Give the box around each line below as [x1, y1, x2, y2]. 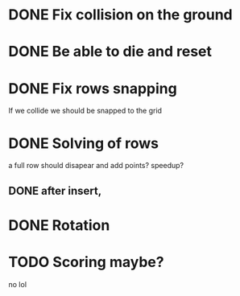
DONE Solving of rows [8, 134, 159, 152]
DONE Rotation [8, 216, 110, 234]
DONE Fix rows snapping [8, 79, 177, 97]
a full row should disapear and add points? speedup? [8, 161, 184, 171]
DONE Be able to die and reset [8, 43, 212, 61]
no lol [8, 279, 27, 289]
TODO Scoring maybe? [8, 253, 164, 271]
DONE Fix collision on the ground [8, 6, 233, 24]
